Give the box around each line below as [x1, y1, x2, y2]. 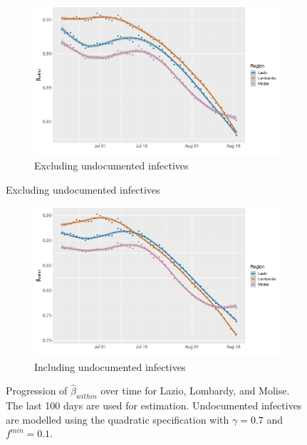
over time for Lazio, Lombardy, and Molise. [100, 383, 290, 398]
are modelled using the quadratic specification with [6, 412, 229, 426]
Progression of [6, 383, 68, 398]
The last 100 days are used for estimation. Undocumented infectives [6, 398, 302, 413]
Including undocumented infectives [34, 359, 186, 374]
